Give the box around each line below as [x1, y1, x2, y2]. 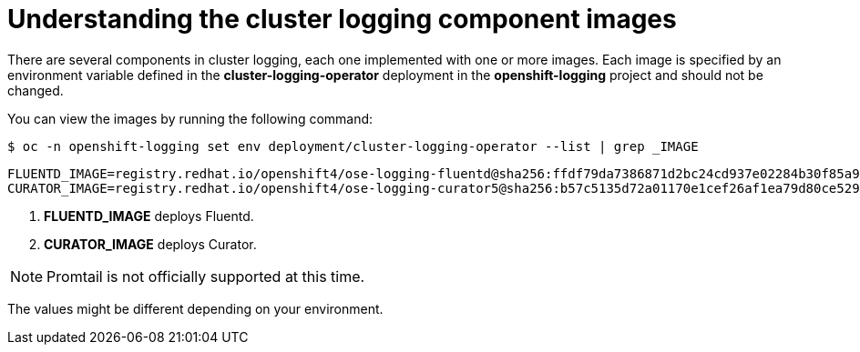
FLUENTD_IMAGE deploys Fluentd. [44, 207, 254, 224]
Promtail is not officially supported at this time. [46, 267, 365, 286]
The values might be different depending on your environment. [7, 300, 384, 317]
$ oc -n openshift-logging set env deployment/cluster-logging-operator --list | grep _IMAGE [7, 138, 699, 154]
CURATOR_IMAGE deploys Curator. [44, 236, 257, 252]
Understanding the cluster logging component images [7, 4, 677, 35]
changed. [7, 82, 64, 98]
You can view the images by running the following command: [7, 110, 374, 126]
